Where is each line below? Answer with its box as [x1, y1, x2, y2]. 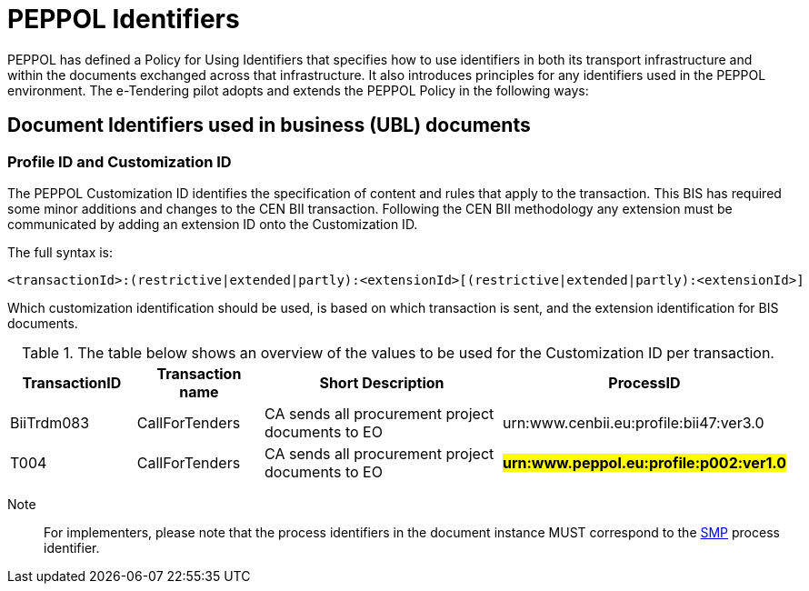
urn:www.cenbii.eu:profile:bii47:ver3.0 [502, 413, 764, 432]
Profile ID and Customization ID [7, 152, 232, 171]
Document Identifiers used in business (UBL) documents [7, 114, 531, 137]
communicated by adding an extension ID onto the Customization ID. [7, 215, 418, 232]
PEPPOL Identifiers [7, 4, 240, 35]
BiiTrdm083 [10, 413, 90, 432]
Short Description [319, 373, 444, 392]
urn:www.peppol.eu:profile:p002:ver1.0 [502, 453, 786, 472]
